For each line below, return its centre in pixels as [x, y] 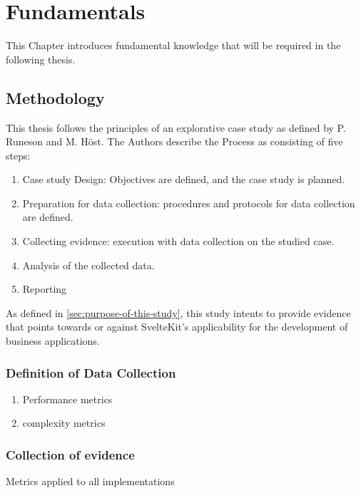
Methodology [55, 97]
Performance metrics [67, 399]
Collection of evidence [70, 454]
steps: [18, 155]
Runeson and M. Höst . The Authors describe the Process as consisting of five [174, 141]
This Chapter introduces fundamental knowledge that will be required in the [173, 45]
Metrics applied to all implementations [90, 481]
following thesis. [41, 59]
